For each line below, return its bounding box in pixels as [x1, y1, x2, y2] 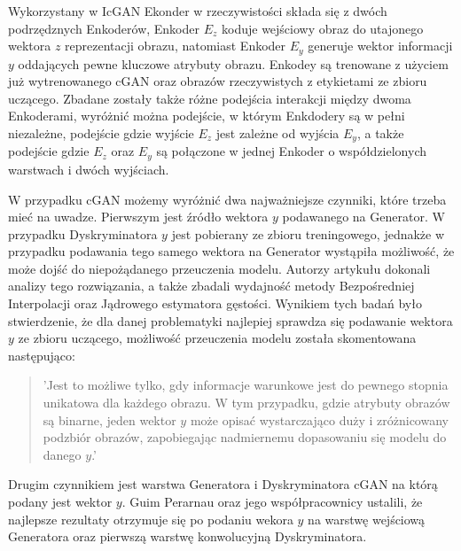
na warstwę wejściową [308, 509, 426, 528]
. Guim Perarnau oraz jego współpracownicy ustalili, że [121, 493, 423, 511]
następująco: [8, 345, 75, 364]
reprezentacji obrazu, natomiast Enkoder [65, 36, 286, 55]
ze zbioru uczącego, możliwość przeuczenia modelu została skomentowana [18, 329, 417, 347]
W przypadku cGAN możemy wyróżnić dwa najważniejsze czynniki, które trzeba [8, 190, 447, 208]
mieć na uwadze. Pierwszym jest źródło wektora [8, 207, 269, 226]
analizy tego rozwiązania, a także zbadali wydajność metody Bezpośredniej [8, 276, 415, 295]
